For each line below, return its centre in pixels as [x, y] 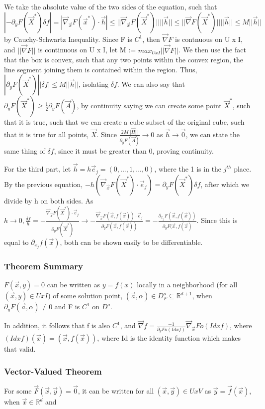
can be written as [73, 285]
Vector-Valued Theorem [53, 371]
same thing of [25, 151]
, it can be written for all [116, 391]
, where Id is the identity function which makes [169, 337]
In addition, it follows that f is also [57, 325]
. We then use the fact [212, 50]
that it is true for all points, [46, 134]
